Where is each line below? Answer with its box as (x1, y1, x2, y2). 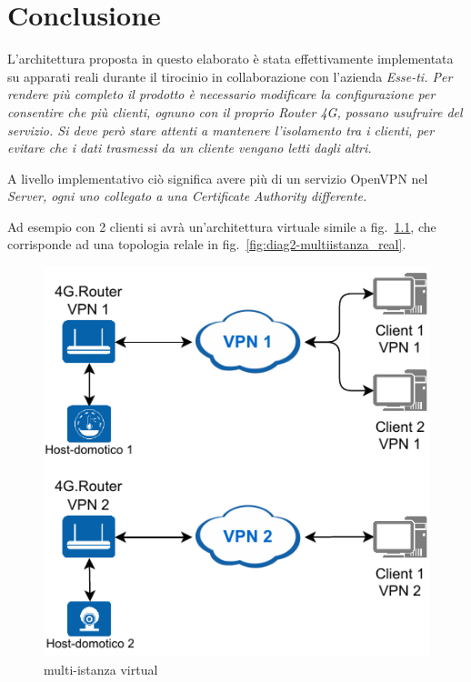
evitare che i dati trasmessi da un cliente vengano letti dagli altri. (7, 138, 372, 157)
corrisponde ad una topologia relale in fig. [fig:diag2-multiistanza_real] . (7, 235, 406, 254)
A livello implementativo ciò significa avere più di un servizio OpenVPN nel (7, 168, 428, 187)
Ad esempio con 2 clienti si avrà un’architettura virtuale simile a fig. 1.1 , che (7, 216, 436, 236)
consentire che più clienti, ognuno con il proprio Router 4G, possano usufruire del (7, 102, 463, 121)
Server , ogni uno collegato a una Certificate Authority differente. (7, 186, 367, 206)
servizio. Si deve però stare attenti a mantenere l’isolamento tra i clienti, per (7, 120, 435, 139)
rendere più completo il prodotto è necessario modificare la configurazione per (7, 85, 436, 104)
